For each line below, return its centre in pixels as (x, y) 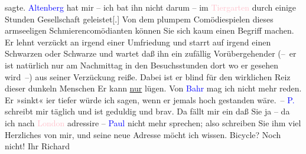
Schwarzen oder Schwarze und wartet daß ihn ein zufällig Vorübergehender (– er (151, 53)
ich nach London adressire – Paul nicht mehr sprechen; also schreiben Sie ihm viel (153, 122)
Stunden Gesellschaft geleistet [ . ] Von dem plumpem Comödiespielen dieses (139, 19)
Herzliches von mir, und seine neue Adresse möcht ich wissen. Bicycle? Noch (143, 134)
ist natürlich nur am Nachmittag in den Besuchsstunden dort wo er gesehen (142, 65)
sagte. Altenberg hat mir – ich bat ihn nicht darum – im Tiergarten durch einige (151, 7)
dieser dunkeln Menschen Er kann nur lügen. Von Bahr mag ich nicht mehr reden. (153, 88)
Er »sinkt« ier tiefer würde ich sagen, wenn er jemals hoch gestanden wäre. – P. (150, 99)
